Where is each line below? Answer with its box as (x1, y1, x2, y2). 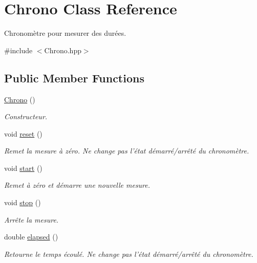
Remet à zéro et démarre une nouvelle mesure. (4, 180, 151, 190)
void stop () (4, 197, 41, 208)
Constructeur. (4, 111, 48, 122)
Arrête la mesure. (4, 214, 59, 225)
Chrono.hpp (44, 45, 81, 55)
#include (4, 45, 33, 55)
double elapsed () (4, 231, 58, 242)
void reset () (4, 128, 42, 139)
